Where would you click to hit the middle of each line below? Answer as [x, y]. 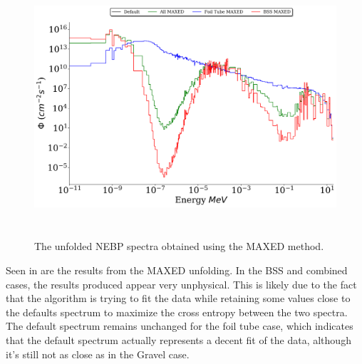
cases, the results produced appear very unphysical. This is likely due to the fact [181, 284]
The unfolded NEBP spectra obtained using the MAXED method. [179, 246]
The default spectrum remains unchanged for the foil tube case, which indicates [180, 326]
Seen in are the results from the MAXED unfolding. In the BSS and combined [177, 270]
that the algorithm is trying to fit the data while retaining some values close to [178, 298]
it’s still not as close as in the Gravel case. [98, 354]
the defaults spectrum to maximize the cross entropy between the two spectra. [177, 312]
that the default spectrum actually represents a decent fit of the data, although [179, 339]
